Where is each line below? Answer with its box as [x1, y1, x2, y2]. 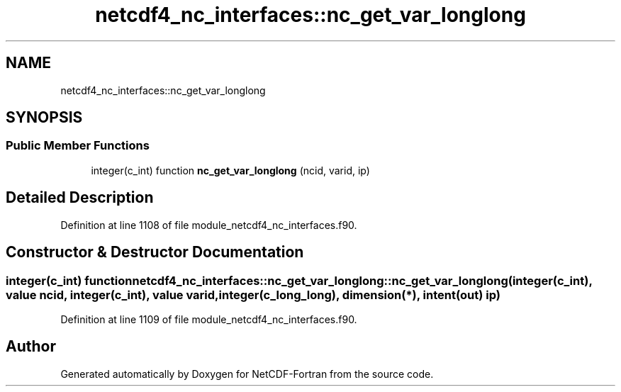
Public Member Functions [6, 138, 150, 153]
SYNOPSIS [6, 108, 83, 127]
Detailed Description [6, 189, 154, 207]
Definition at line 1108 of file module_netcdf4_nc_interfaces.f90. [60, 218, 357, 231]
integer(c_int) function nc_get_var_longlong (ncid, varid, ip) [91, 164, 370, 177]
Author [6, 337, 56, 356]
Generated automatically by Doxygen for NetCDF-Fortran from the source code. [60, 367, 434, 380]
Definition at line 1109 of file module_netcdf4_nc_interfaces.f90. [60, 313, 357, 325]
